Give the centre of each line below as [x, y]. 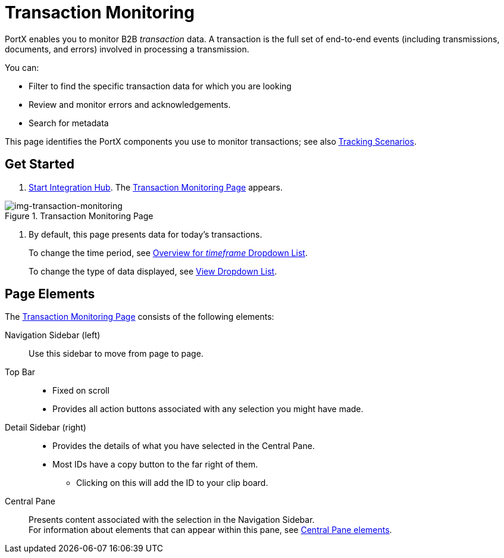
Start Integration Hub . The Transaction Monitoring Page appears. [156, 187]
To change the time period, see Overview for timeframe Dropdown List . [168, 252]
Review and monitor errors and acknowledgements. [130, 104]
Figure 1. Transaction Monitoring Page [79, 216]
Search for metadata [69, 123]
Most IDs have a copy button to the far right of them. [155, 465]
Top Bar [20, 372]
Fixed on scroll [81, 391]
